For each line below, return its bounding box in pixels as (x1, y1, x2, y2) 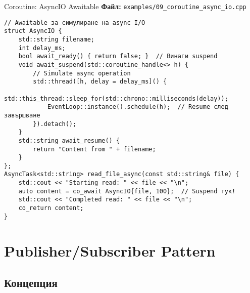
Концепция (4, 275, 58, 290)
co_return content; (18, 204, 84, 212)
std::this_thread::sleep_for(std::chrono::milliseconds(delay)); (4, 95, 228, 102)
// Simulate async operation (33, 69, 131, 77)
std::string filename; (18, 35, 94, 43)
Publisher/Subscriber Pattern (4, 240, 216, 261)
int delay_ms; (18, 44, 66, 52)
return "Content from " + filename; (33, 145, 156, 153)
